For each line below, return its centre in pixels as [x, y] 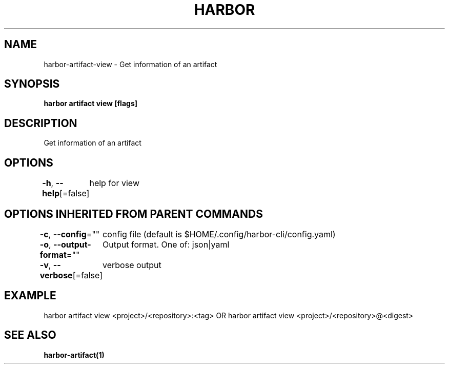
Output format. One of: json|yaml [166, 244]
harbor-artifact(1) [74, 355]
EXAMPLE [30, 296]
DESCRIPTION [41, 123]
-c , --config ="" [70, 234]
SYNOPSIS [32, 84]
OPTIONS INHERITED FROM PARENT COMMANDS [134, 214]
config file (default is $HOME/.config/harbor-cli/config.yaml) [219, 234]
